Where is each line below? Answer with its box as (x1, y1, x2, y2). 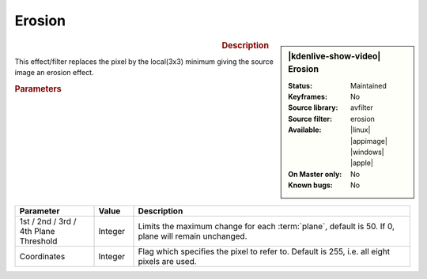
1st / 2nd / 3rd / (19, 216, 77, 227)
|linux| (350, 125, 371, 134)
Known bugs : (288, 180, 334, 190)
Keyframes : (288, 92, 328, 102)
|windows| (350, 147, 384, 157)
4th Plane (19, 225, 55, 236)
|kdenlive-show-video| (288, 51, 381, 62)
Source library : (288, 103, 338, 112)
